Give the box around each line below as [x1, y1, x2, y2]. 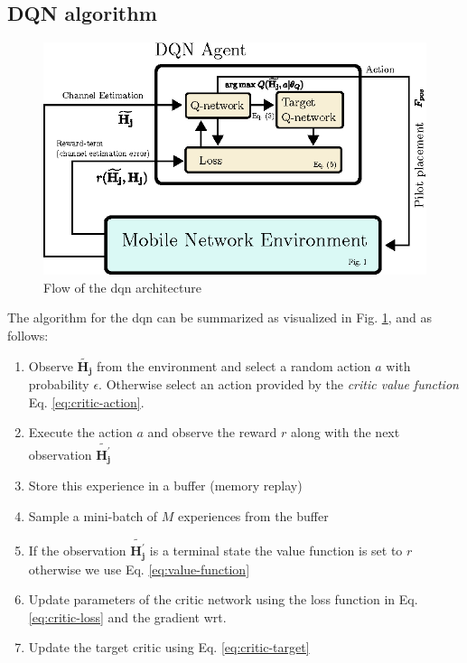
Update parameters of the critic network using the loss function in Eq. [28, 590, 418, 609]
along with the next [291, 423, 400, 442]
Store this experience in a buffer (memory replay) [28, 476, 303, 495]
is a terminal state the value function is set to [149, 541, 403, 560]
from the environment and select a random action [97, 356, 371, 375]
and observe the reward [147, 423, 277, 442]
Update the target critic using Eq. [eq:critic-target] [28, 638, 310, 657]
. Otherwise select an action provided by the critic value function [98, 375, 459, 394]
